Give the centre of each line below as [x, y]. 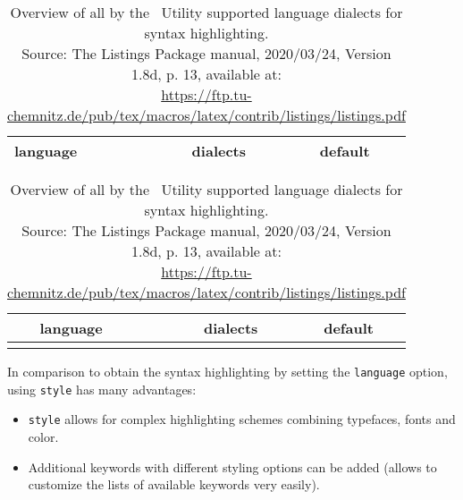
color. [43, 436]
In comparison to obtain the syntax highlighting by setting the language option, [227, 371]
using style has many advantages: [102, 389]
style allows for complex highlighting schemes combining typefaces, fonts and [242, 419]
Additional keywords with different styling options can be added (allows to [232, 466]
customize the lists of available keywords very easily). [174, 484]
